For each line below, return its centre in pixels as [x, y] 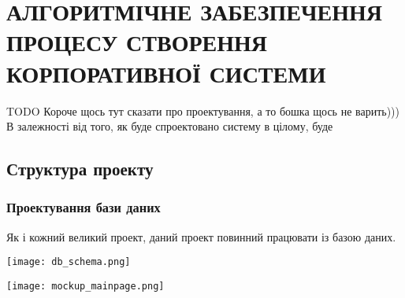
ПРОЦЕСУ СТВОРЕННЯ [137, 42]
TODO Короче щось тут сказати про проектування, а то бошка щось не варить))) [203, 110]
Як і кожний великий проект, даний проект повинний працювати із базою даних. [201, 236]
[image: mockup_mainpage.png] [85, 286]
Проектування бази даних [84, 207]
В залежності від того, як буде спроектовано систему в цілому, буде [170, 126]
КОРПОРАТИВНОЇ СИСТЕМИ [166, 73]
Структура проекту [80, 169]
